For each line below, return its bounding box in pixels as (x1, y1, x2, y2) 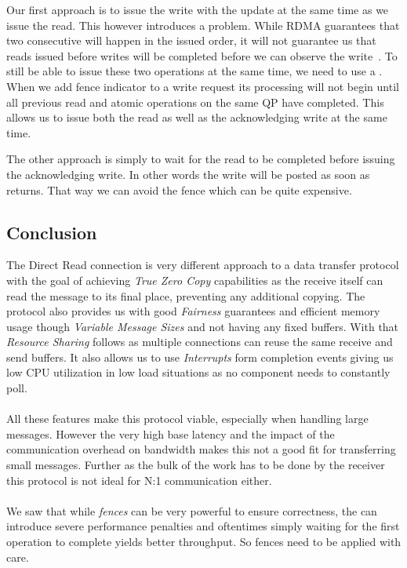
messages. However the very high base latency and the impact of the (6, 425, 335, 442)
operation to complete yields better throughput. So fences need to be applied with (6, 533, 402, 550)
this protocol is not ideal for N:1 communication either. (6, 472, 272, 488)
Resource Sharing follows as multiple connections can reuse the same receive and (6, 333, 393, 350)
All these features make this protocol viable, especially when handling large (6, 410, 369, 427)
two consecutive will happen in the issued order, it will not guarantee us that (6, 32, 376, 49)
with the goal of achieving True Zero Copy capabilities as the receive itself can (6, 271, 383, 288)
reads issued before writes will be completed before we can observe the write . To (6, 47, 398, 64)
